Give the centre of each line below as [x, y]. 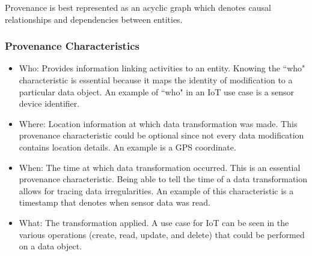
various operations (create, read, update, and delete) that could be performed [162, 234]
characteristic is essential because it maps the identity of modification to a [156, 80]
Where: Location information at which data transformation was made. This [158, 123]
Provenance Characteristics [72, 46]
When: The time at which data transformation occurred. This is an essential [160, 167]
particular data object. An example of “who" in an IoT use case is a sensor [156, 91]
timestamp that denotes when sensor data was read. [115, 202]
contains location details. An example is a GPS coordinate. [127, 147]
